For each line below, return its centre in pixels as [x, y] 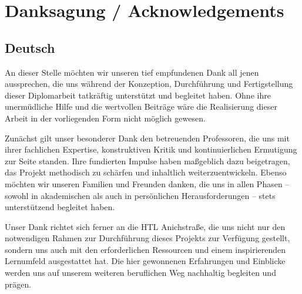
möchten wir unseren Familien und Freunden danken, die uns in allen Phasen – [147, 183]
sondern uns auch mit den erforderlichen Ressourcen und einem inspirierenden [145, 249]
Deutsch [30, 47]
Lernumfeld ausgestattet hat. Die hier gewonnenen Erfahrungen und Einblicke [145, 261]
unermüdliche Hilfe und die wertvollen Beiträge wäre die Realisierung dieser [141, 107]
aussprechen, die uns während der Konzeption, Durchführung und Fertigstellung [149, 84]
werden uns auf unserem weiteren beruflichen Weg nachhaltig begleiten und [140, 273]
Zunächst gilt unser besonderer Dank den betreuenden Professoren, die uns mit [147, 138]
